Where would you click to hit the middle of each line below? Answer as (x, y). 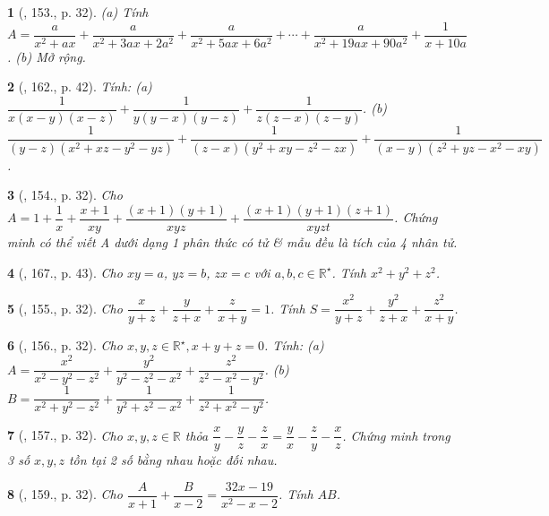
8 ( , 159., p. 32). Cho (65, 494)
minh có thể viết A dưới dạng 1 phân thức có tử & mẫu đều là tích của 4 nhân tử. (232, 242)
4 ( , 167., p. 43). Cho (65, 272)
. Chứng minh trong (396, 435)
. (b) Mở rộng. (47, 56)
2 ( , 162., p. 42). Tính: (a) (80, 86)
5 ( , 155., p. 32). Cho (65, 308)
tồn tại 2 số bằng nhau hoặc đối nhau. (173, 460)
